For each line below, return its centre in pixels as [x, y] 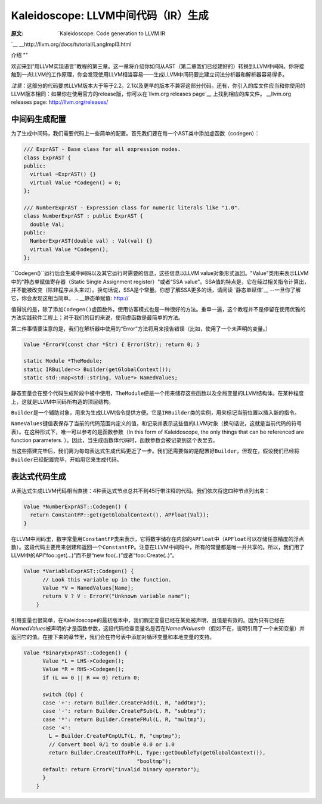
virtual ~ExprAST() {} [63, 174]
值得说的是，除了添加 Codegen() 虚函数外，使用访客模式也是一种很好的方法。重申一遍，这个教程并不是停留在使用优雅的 [158, 309]
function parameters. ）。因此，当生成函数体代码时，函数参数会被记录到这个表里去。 [114, 440]
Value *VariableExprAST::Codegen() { [79, 571]
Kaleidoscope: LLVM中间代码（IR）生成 [110, 16]
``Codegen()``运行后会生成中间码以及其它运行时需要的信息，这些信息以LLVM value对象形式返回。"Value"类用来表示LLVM [160, 273]
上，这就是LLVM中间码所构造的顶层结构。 [63, 401]
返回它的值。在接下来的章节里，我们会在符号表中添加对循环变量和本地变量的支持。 [113, 637]
